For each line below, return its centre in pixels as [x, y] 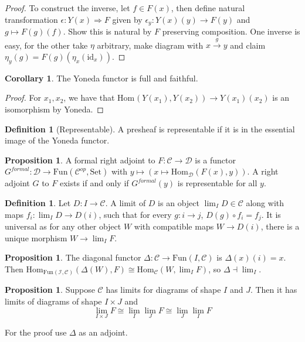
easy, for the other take [46, 45]
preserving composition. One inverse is [231, 31]
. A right [263, 171]
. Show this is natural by [107, 31]
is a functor [215, 160]
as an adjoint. [103, 332]
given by [127, 19]
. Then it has [274, 290]
